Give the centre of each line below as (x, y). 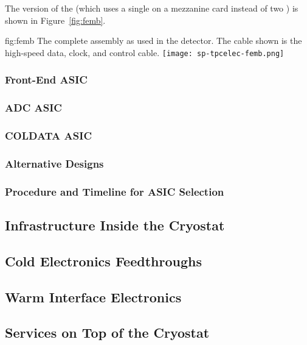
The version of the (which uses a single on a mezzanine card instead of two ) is (152, 8)
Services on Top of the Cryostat (107, 333)
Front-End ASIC (46, 80)
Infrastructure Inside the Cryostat (115, 225)
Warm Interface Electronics (93, 297)
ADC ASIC (33, 108)
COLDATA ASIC (48, 136)
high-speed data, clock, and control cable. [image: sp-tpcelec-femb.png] (145, 52)
